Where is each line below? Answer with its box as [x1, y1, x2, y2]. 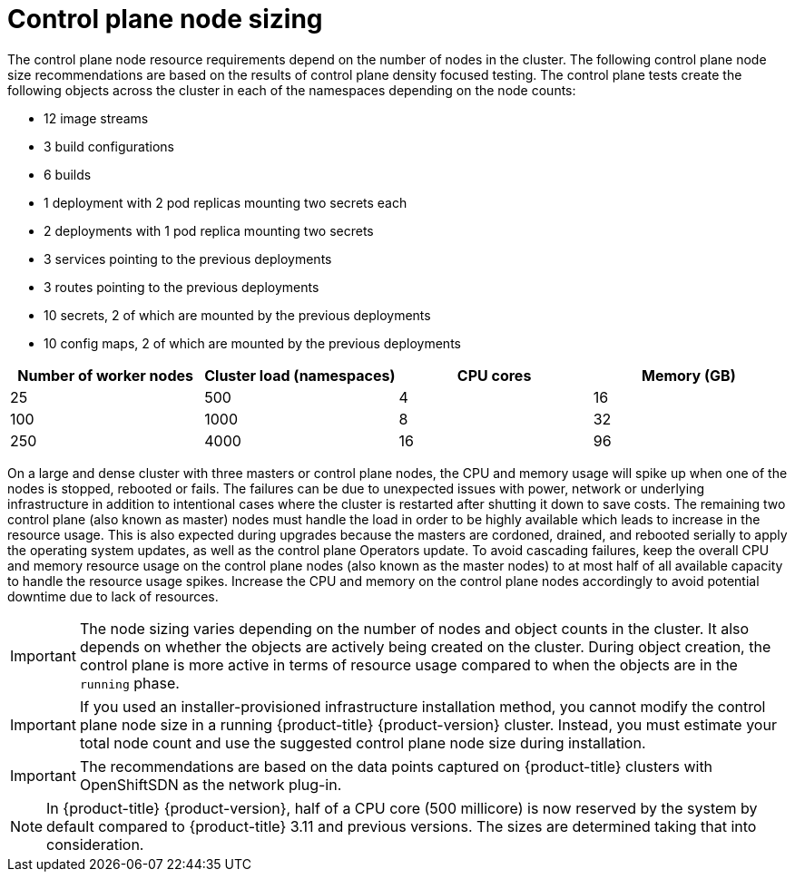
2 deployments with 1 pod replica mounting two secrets [44, 222, 374, 239]
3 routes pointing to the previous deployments [44, 278, 319, 295]
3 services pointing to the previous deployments [44, 250, 332, 267]
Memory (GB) [641, 366, 736, 385]
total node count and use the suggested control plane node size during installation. [79, 733, 646, 752]
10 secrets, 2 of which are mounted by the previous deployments [44, 307, 431, 323]
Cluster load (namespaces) [204, 366, 396, 385]
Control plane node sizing [7, 4, 323, 34]
